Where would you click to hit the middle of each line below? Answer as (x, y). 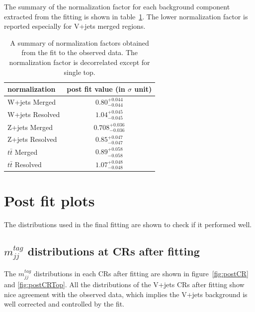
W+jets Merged (32, 102)
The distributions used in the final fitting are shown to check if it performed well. (128, 224)
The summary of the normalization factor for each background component (117, 6)
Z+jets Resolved (32, 139)
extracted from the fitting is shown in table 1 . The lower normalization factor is (126, 16)
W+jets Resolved (34, 114)
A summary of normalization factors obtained (80, 42)
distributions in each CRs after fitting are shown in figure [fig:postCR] (141, 273)
